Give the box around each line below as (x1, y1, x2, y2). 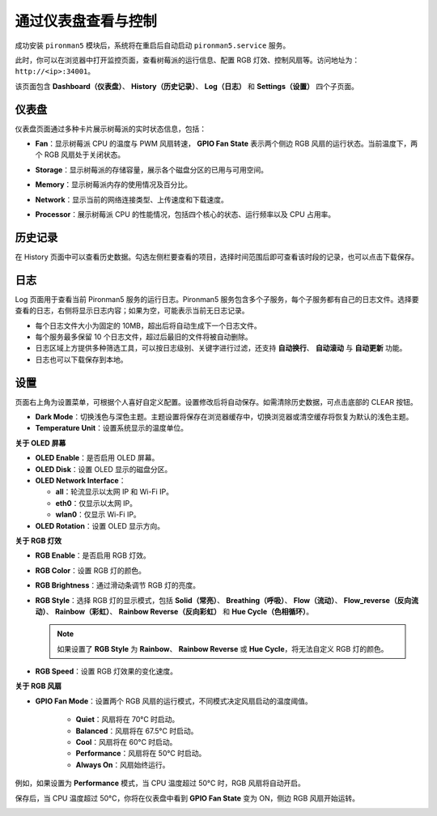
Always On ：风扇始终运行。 (75, 759, 170, 769)
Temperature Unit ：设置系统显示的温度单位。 (35, 423, 188, 433)
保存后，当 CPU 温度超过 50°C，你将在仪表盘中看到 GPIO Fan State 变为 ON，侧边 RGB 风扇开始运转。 (15, 793, 360, 803)
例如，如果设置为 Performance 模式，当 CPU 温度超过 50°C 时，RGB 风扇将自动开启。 (15, 778, 305, 788)
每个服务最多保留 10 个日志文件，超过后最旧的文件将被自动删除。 (35, 332, 252, 342)
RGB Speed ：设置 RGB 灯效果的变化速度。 (35, 666, 178, 676)
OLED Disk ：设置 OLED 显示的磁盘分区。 (35, 464, 172, 474)
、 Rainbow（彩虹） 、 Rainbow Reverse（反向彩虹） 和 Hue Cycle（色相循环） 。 (45, 606, 314, 616)
